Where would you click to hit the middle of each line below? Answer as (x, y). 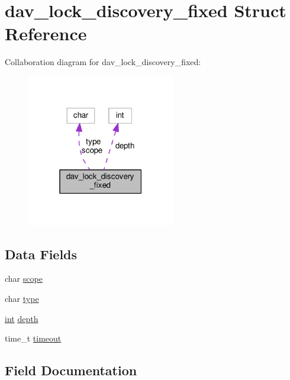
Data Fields (41, 254)
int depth (22, 318)
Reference (46, 33)
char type (22, 298)
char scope (24, 278)
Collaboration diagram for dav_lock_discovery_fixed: (103, 62)
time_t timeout (33, 338)
